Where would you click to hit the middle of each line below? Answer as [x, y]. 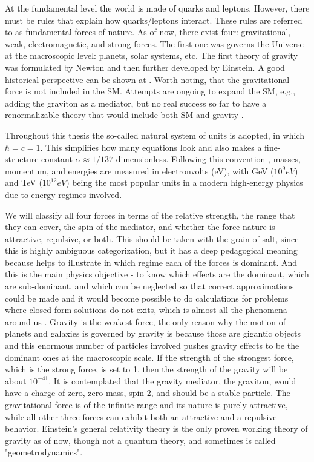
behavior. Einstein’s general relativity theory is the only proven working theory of [156, 428]
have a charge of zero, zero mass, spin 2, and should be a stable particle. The [148, 393]
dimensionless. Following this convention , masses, [208, 159]
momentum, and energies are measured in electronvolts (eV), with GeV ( [139, 170]
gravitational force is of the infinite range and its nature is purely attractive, [146, 404]
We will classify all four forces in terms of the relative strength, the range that [150, 215]
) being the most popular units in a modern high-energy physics [185, 183]
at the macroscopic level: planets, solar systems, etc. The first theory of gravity [152, 55]
